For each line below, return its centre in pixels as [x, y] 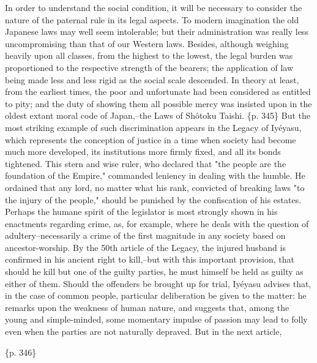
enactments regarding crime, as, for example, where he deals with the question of [157, 223]
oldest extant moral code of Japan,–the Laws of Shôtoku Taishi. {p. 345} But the [158, 115]
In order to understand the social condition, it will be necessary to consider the [154, 7]
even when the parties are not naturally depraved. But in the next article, [144, 331]
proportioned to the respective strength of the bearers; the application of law [149, 67]
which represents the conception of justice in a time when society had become [151, 139]
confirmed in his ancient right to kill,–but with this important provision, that [150, 259]
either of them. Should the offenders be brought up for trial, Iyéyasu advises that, [158, 283]
